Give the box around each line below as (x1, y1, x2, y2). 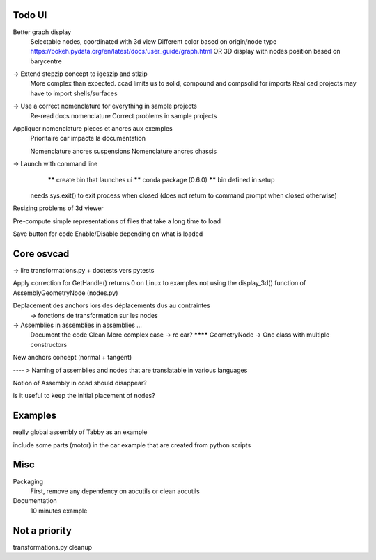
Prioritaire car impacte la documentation (30, 134, 146, 143)
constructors (30, 340, 68, 349)
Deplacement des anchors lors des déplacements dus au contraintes (13, 301, 210, 310)
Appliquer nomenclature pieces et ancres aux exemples (13, 125, 173, 133)
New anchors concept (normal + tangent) (13, 353, 132, 362)
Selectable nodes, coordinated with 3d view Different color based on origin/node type (30, 37, 277, 45)
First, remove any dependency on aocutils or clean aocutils (30, 487, 200, 495)
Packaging (13, 477, 44, 486)
